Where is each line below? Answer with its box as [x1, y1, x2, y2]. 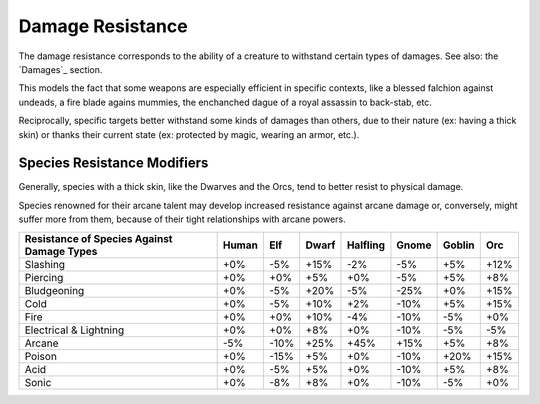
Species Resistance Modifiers [18, 155, 209, 172]
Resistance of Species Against [24, 231, 173, 245]
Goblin [442, 238, 475, 252]
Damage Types [24, 244, 98, 258]
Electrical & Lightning [24, 323, 125, 337]
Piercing [24, 270, 64, 284]
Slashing [24, 257, 65, 271]
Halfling [346, 238, 385, 252]
